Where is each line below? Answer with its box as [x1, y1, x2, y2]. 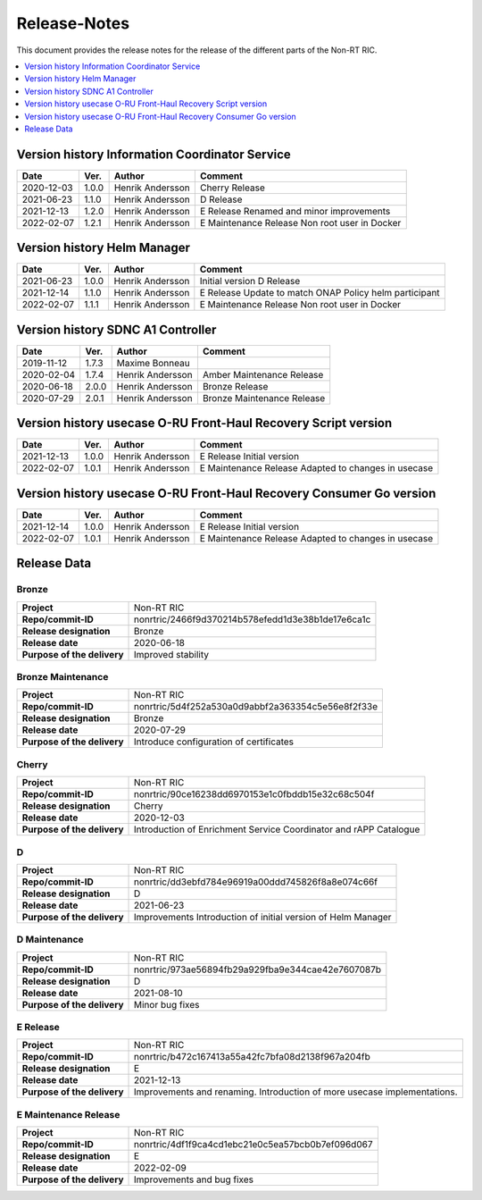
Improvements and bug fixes [134, 1173, 254, 1186]
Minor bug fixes [134, 998, 200, 1011]
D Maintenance [16, 934, 84, 946]
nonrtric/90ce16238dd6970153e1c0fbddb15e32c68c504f [134, 788, 375, 801]
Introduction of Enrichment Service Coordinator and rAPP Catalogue [134, 823, 420, 835]
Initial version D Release [199, 275, 301, 288]
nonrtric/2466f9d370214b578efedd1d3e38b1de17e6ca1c [134, 613, 371, 625]
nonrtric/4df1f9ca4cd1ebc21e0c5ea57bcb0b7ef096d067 [134, 1138, 373, 1151]
